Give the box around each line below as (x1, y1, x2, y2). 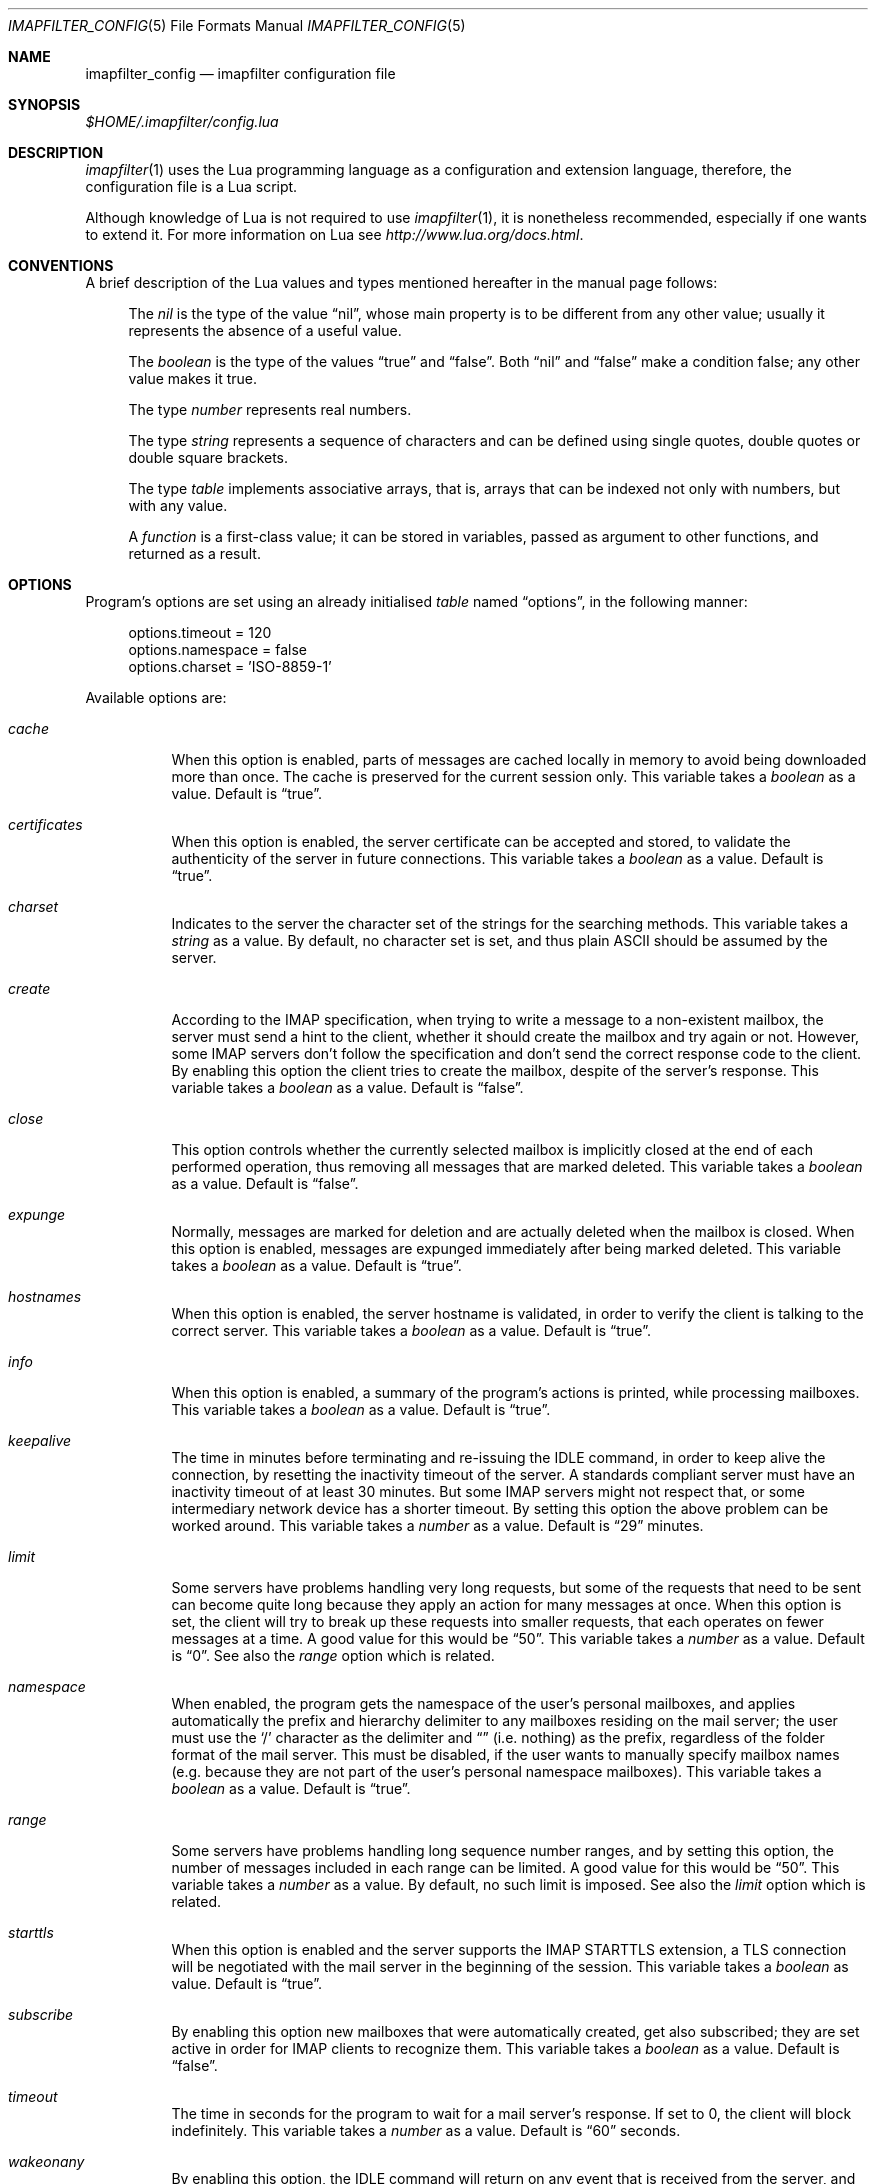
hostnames (8, 1288, 82, 1305)
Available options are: (85, 689, 227, 706)
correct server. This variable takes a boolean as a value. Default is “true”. (171, 1322, 651, 1339)
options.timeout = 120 (128, 624, 272, 641)
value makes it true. (128, 370, 258, 387)
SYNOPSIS (8, 96, 81, 113)
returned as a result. (128, 545, 261, 562)
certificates (8, 816, 83, 833)
